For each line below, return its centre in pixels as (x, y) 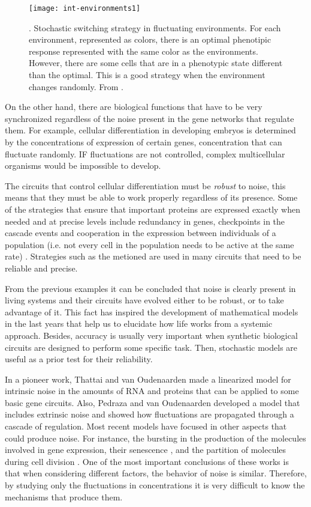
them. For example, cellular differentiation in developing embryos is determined (150, 130)
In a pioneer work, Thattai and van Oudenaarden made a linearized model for (148, 379)
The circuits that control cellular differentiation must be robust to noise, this (145, 185)
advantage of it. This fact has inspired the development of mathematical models (152, 311)
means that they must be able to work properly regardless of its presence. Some (151, 197)
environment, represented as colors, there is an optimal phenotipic (150, 39)
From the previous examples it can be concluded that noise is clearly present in (150, 288)
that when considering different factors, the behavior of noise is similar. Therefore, (156, 473)
